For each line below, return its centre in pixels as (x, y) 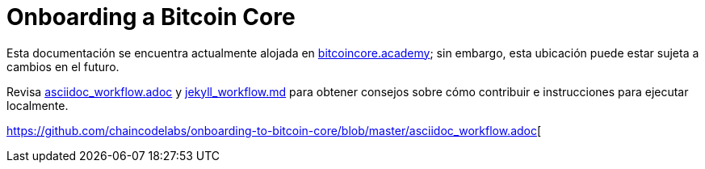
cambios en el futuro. (63, 66)
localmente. (38, 105)
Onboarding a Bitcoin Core (151, 17)
